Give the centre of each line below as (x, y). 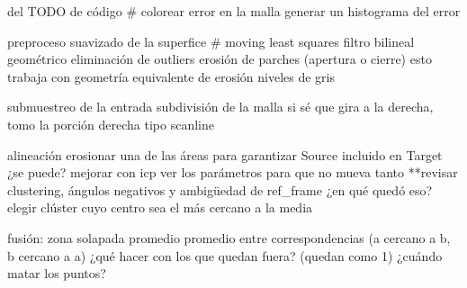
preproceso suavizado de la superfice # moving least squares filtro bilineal (211, 41)
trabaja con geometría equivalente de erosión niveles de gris (171, 76)
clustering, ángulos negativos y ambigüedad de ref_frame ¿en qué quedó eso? (220, 189)
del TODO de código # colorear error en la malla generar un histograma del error (234, 11)
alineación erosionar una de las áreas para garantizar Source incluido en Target (225, 154)
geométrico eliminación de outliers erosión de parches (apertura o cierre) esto (220, 59)
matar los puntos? (57, 273)
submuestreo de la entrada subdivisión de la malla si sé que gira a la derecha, (220, 107)
